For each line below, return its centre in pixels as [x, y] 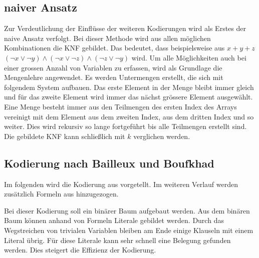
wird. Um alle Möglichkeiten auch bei [189, 57]
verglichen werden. [162, 136]
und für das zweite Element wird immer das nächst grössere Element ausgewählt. [128, 97]
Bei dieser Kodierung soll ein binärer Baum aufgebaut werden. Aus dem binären [127, 210]
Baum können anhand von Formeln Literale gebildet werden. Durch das [114, 220]
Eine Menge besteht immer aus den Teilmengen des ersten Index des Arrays [120, 106]
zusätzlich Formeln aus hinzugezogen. [61, 194]
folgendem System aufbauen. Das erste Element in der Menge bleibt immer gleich [129, 87]
